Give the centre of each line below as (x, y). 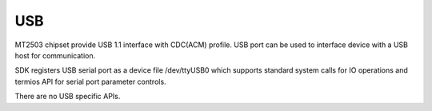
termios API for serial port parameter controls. (91, 81)
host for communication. (55, 55)
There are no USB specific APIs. (68, 97)
